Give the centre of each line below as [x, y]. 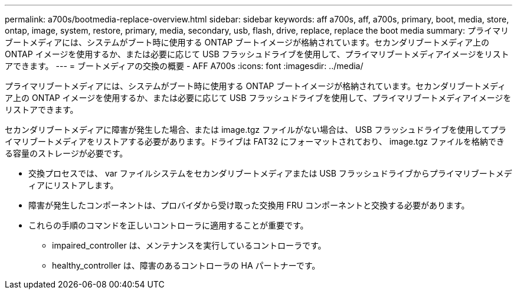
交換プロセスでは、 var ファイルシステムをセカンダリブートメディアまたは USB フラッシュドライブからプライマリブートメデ [270, 173]
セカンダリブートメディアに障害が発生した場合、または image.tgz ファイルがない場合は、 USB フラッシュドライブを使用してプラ [256, 130]
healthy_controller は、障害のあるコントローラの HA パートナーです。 [186, 265]
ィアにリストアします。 [73, 185]
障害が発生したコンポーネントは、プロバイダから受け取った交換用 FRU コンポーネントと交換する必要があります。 [249, 205]
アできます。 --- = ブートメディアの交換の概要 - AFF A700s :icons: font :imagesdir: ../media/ [184, 66]
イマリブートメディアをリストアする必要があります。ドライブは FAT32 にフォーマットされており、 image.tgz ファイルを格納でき [255, 141]
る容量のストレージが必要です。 [66, 153]
